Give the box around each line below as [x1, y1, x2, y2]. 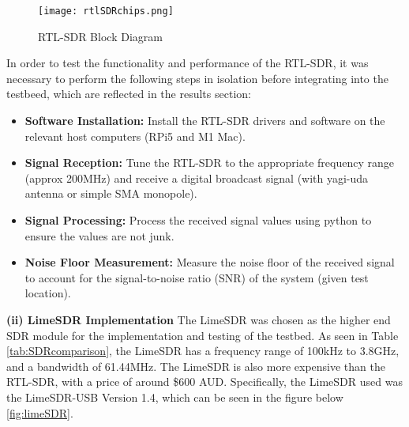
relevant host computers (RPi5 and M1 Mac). [24, 127, 246, 144]
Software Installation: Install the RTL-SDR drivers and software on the [24, 112, 385, 129]
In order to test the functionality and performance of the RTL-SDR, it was [6, 55, 369, 71]
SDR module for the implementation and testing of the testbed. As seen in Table [6, 327, 399, 343]
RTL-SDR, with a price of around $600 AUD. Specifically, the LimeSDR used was [6, 373, 403, 390]
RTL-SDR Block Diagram [38, 28, 163, 44]
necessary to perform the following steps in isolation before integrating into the [6, 70, 388, 86]
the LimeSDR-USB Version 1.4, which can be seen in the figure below [6, 388, 343, 405]
